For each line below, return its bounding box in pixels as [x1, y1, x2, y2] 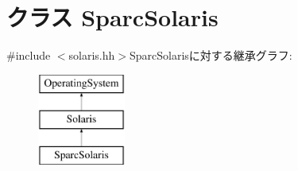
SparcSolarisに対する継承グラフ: [129, 47, 292, 64]
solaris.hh [68, 47, 115, 64]
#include [6, 47, 51, 64]
